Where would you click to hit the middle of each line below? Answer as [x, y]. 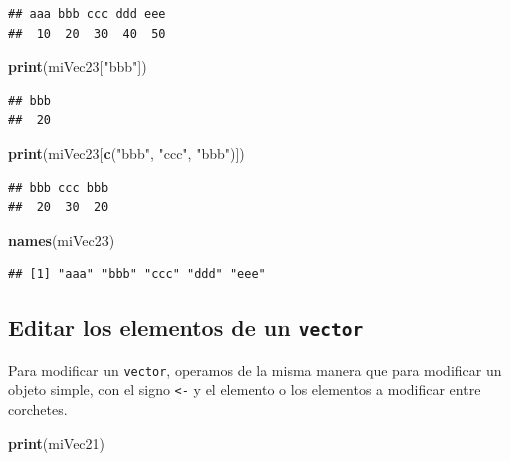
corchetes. [38, 409]
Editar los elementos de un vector [186, 327]
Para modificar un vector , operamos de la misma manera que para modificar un [255, 369]
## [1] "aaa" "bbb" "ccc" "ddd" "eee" [137, 274]
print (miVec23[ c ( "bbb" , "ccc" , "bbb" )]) [126, 152]
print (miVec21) [57, 442]
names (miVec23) [61, 239]
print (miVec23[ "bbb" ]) [77, 66]
